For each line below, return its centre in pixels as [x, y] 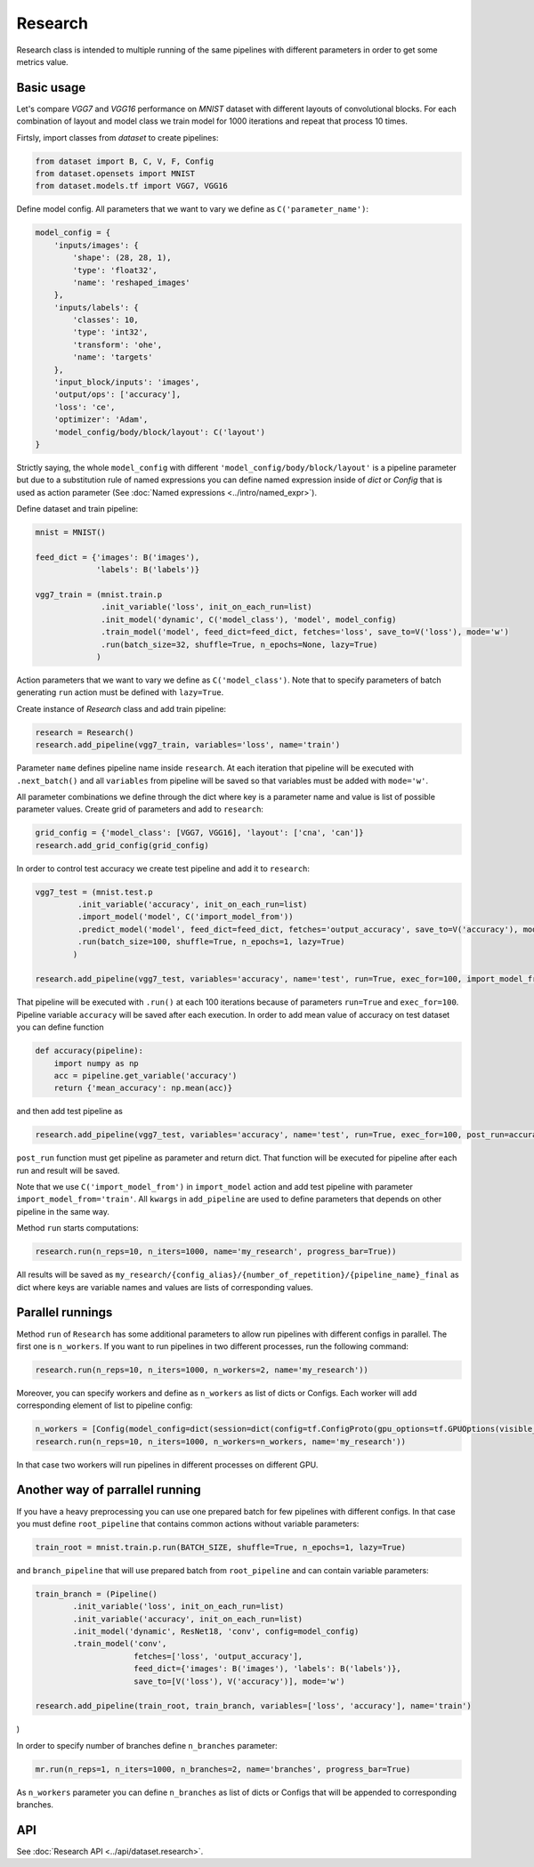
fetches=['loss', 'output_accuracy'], [218, 1656]
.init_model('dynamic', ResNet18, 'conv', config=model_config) [216, 1632]
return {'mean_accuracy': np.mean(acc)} [143, 1088]
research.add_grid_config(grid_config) [122, 845]
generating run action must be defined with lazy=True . [120, 692]
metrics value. [42, 61]
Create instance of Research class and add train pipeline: [121, 708]
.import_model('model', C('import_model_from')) [185, 917]
